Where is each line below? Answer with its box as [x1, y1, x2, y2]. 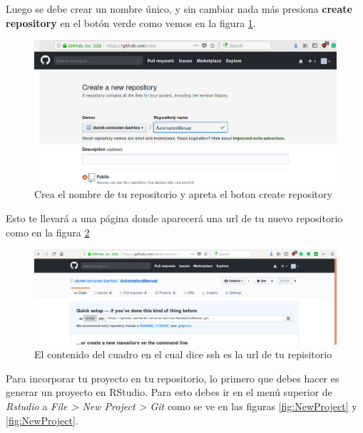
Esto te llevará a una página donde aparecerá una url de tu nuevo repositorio [6, 211, 343, 226]
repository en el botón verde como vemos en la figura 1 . [6, 15, 256, 30]
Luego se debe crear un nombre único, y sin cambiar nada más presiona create [6, 1, 352, 16]
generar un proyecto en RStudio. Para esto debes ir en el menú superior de [6, 385, 332, 400]
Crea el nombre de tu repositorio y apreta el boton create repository [34, 187, 333, 202]
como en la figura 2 [6, 224, 90, 239]
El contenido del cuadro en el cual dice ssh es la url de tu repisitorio [34, 347, 332, 362]
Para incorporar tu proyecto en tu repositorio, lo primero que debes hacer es [6, 370, 339, 385]
